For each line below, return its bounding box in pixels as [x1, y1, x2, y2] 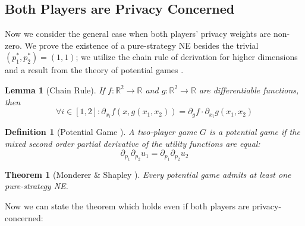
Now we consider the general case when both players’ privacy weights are [5, 27, 271, 40]
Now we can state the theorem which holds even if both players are [5, 200, 250, 212]
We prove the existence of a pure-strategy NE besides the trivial [24, 39, 259, 51]
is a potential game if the [209, 125, 300, 138]
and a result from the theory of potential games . [5, 64, 184, 76]
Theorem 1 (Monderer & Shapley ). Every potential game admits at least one [5, 168, 291, 180]
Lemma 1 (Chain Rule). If [5, 83, 105, 96]
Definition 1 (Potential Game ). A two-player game [5, 125, 197, 138]
